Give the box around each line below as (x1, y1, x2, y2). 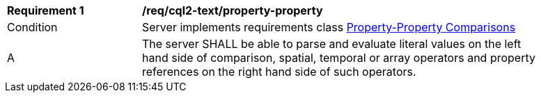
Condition (7, 20, 58, 34)
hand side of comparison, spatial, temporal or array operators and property (142, 51, 535, 65)
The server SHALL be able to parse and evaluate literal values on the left (142, 37, 522, 51)
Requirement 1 (7, 3, 84, 17)
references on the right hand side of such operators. (142, 65, 416, 79)
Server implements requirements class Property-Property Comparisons (142, 20, 516, 34)
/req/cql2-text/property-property (142, 3, 323, 17)
